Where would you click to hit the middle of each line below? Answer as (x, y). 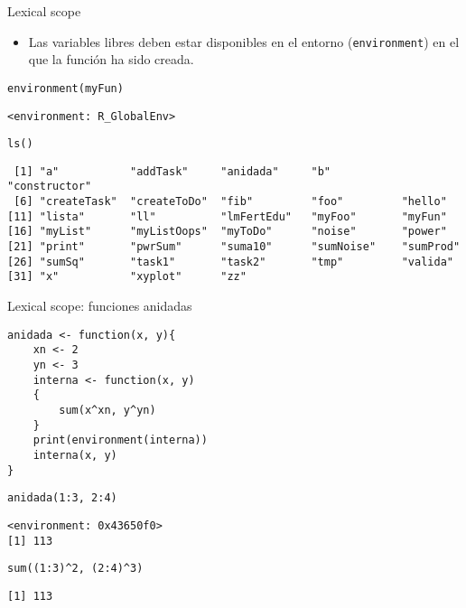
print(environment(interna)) (120, 440)
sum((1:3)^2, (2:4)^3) (75, 569)
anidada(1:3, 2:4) (62, 498)
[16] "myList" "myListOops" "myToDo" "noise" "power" (227, 232)
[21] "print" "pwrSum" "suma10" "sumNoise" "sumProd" (234, 247)
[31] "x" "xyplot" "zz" (127, 277)
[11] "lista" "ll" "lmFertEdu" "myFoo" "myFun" (227, 216)
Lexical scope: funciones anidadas (100, 306)
